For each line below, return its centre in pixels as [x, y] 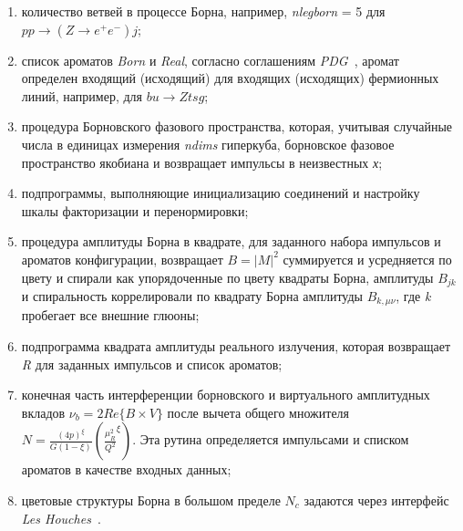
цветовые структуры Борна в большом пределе [151, 500]
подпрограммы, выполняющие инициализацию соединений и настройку [221, 193]
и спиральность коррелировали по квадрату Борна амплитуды [192, 295]
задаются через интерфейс [376, 500]
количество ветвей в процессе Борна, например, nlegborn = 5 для [203, 11]
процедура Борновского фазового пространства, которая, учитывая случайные [237, 126]
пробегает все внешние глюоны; [110, 315]
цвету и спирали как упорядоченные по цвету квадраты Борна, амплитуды [227, 277]
